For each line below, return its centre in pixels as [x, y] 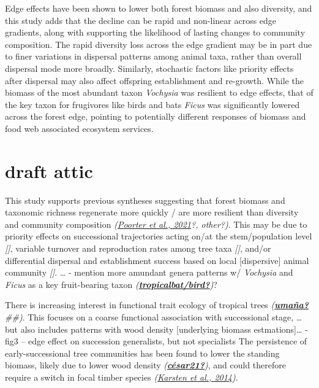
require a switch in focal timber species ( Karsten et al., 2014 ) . [122, 377]
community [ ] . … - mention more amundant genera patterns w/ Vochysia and [149, 272]
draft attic [49, 170]
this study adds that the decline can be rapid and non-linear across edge [141, 20]
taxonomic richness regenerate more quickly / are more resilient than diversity [152, 212]
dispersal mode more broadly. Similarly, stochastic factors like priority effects [149, 68]
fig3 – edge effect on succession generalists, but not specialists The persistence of [156, 341]
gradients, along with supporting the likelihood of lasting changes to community [155, 32]
